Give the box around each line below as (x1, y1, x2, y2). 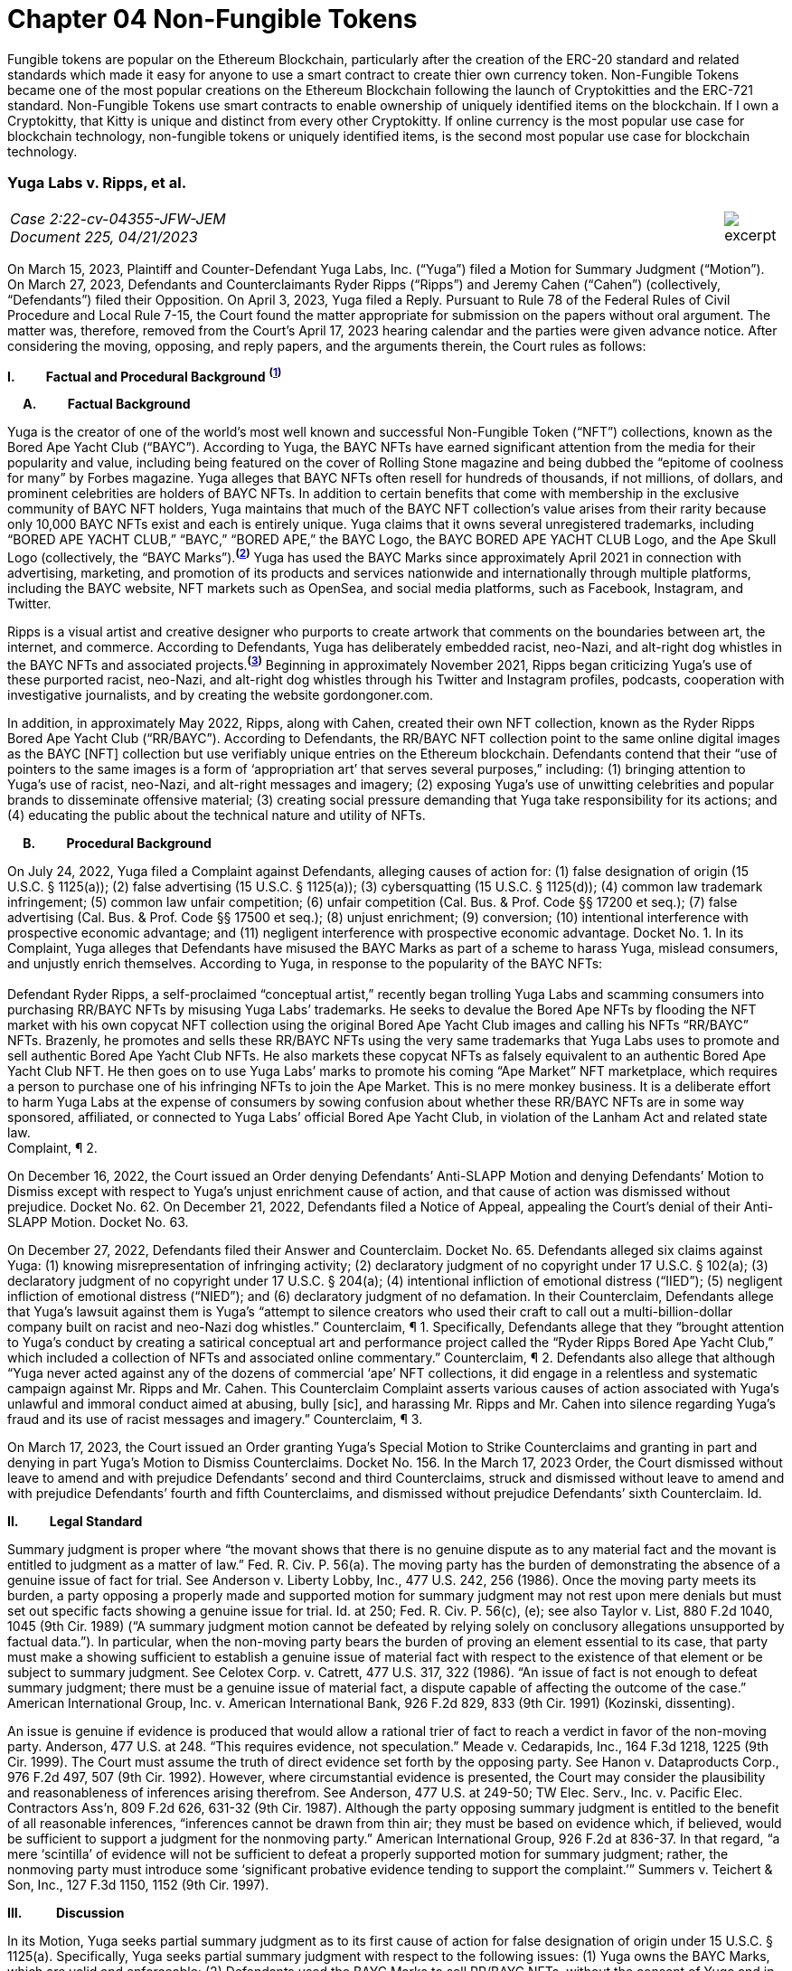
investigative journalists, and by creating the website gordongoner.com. (7, 687, 434, 703)
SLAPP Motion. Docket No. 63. (7, 1214, 189, 1231)
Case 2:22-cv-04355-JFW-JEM (10, 209, 226, 228)
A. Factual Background (23, 396, 191, 412)
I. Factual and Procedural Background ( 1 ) (7, 365, 282, 384)
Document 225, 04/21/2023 (10, 227, 198, 246)
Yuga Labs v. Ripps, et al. (7, 174, 187, 193)
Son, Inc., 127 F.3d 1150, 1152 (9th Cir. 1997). (7, 1877, 269, 1893)
